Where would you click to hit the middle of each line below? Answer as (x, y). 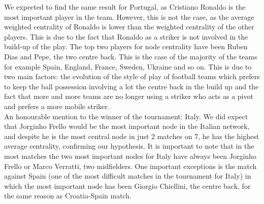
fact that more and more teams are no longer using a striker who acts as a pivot (129, 96)
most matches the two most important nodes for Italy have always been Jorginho (130, 156)
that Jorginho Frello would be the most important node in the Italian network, (127, 126)
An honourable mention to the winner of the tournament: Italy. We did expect (126, 116)
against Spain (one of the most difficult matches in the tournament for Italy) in (128, 176)
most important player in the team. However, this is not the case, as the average (129, 16)
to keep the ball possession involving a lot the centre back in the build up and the (131, 86)
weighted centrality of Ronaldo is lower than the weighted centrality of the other (129, 27)
